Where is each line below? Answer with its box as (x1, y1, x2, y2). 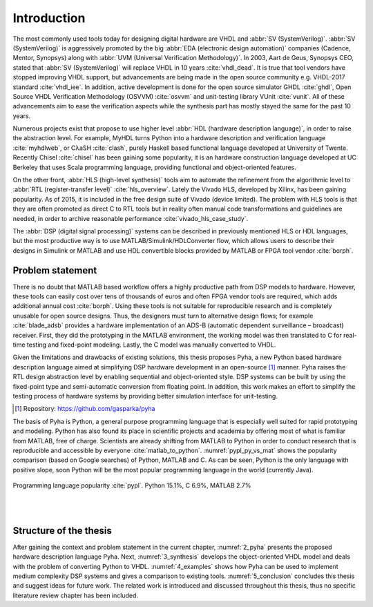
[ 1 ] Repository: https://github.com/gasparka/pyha (15, 405, 155, 413)
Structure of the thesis (12, 525, 112, 537)
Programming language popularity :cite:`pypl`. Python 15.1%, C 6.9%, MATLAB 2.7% (12, 481, 251, 490)
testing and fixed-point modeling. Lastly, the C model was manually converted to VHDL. (26, 340, 276, 349)
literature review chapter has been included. (12, 591, 138, 599)
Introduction (12, 10, 86, 26)
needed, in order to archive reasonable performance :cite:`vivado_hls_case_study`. (12, 214, 249, 222)
